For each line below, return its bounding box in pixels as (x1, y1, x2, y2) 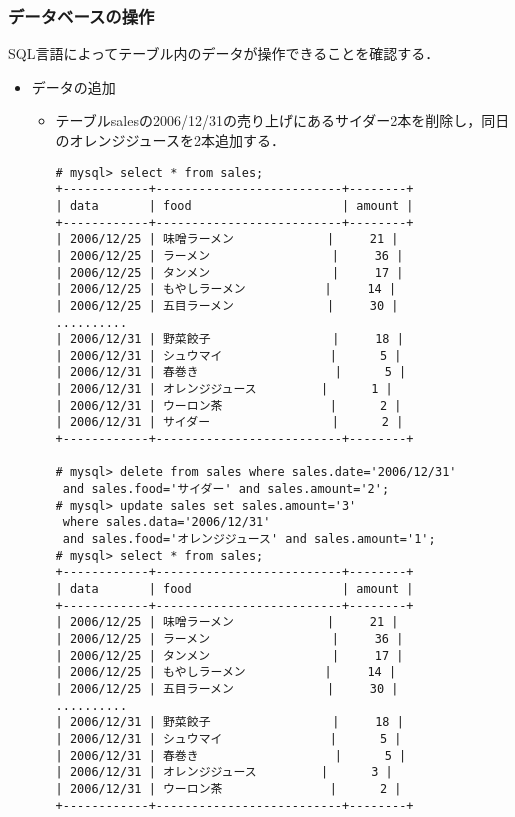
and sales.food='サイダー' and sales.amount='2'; (62, 482, 390, 497)
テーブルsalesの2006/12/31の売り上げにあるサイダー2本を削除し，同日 (55, 110, 510, 131)
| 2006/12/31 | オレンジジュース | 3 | (55, 765, 393, 780)
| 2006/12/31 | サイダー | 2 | (55, 415, 404, 430)
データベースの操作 (8, 3, 155, 28)
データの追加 (31, 76, 116, 97)
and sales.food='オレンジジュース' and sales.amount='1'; (62, 532, 436, 547)
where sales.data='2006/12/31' (62, 515, 271, 530)
